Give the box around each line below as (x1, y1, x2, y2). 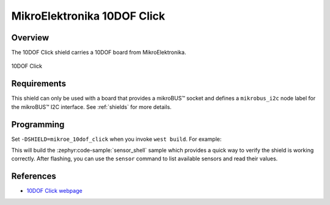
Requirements (11, 78, 67, 89)
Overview (11, 32, 50, 43)
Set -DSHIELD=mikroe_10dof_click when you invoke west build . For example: (11, 135, 222, 143)
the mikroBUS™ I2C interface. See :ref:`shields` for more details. (11, 103, 172, 110)
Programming (11, 119, 65, 130)
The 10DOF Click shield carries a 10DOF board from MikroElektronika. (11, 49, 186, 56)
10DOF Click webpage (26, 187, 82, 195)
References (11, 171, 56, 182)
